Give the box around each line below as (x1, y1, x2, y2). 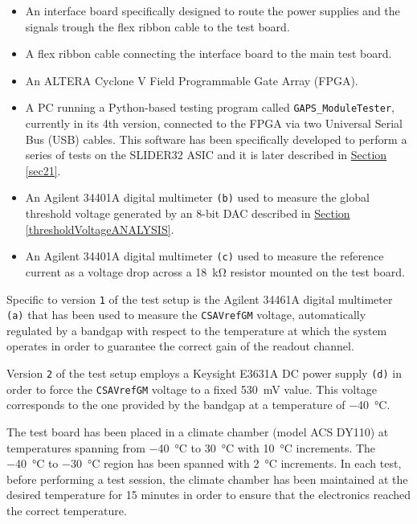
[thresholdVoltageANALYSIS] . (25, 220, 174, 237)
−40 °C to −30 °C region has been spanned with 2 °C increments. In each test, (6, 455, 402, 472)
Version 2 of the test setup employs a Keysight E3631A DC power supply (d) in (6, 365, 402, 381)
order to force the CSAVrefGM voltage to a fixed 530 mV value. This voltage (6, 380, 377, 397)
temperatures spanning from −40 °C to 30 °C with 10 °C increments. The (6, 439, 376, 456)
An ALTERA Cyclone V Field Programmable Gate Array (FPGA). (25, 72, 358, 88)
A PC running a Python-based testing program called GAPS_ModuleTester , (25, 99, 395, 116)
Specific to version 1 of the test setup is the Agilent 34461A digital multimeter (6, 290, 393, 307)
